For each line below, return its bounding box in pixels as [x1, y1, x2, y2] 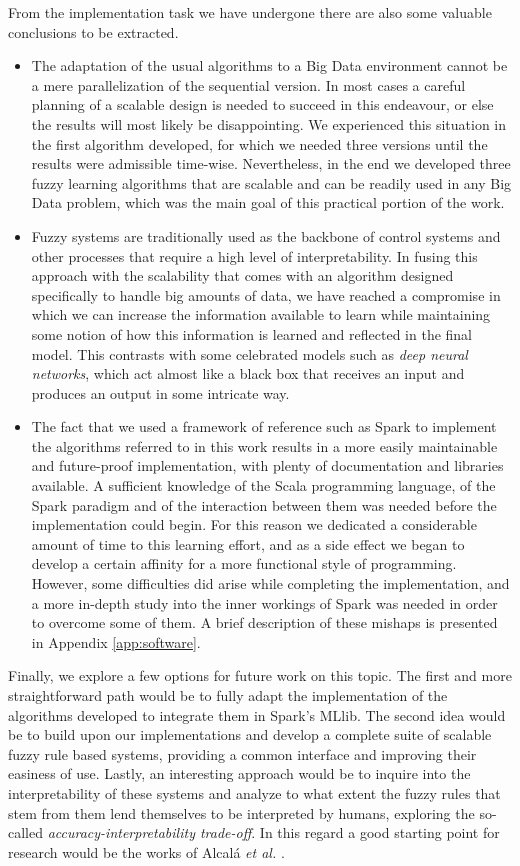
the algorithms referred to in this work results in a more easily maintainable [31, 435, 498, 456]
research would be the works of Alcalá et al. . [8, 841, 285, 862]
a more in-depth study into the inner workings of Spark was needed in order [31, 592, 498, 613]
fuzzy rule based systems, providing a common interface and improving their [8, 743, 477, 764]
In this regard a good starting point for [259, 822, 500, 843]
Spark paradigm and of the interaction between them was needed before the [31, 494, 497, 515]
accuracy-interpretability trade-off [47, 822, 252, 843]
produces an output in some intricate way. [31, 382, 290, 403]
